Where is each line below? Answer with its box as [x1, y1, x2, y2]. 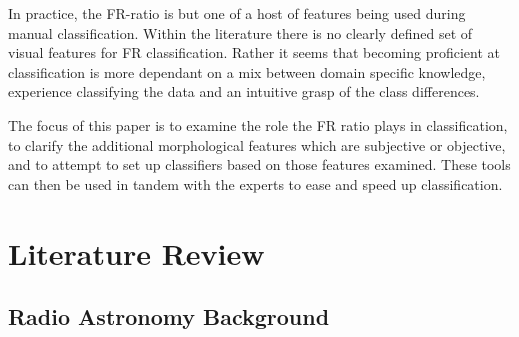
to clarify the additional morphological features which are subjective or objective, [8, 134, 506, 155]
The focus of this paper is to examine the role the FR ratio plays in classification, [8, 114, 508, 135]
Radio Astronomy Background [8, 301, 330, 332]
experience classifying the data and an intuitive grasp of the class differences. [8, 81, 480, 102]
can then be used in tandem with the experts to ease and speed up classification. [8, 173, 503, 194]
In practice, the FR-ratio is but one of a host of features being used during [8, 3, 466, 23]
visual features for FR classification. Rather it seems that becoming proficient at [8, 42, 500, 63]
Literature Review [8, 232, 265, 273]
